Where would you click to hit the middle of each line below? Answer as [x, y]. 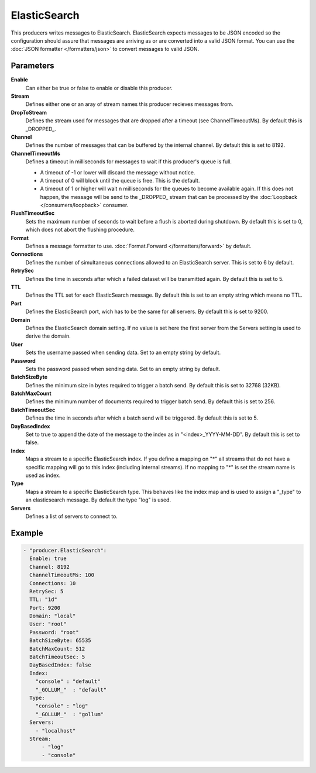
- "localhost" [56, 731]
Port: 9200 [45, 608]
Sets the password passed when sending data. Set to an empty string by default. [123, 369]
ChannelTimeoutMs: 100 [62, 575]
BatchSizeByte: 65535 [61, 640]
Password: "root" [54, 632]
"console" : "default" [68, 681]
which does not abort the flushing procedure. [80, 230]
